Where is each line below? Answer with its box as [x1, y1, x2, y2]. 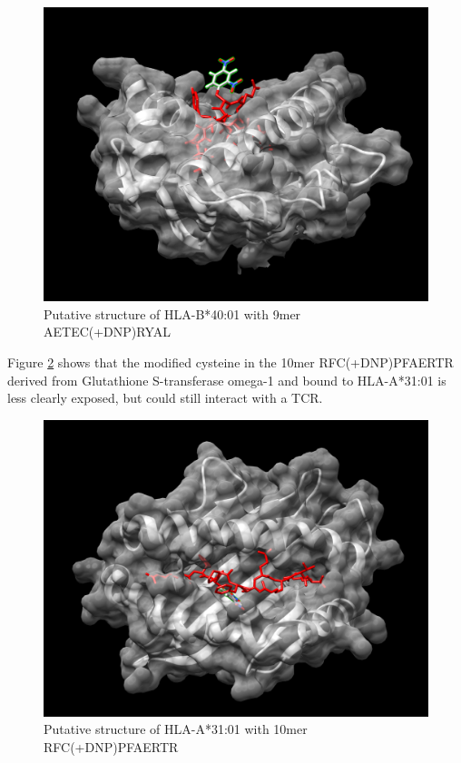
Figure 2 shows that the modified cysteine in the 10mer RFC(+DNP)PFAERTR [7, 352, 454, 371]
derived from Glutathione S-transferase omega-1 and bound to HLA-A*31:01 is [7, 370, 446, 389]
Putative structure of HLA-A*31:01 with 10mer [44, 719, 308, 739]
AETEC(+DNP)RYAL [44, 322, 172, 341]
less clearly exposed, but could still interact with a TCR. [7, 388, 323, 407]
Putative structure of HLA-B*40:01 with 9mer [44, 304, 301, 323]
